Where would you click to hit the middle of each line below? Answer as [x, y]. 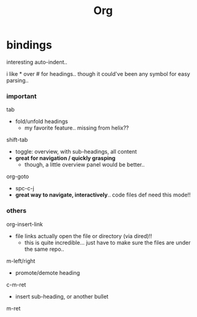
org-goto [18, 177]
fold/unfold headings [42, 121]
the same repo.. [44, 249]
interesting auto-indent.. [37, 62]
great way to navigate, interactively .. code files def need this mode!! [103, 195]
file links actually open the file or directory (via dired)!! [83, 236]
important [21, 96]
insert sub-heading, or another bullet [62, 296]
